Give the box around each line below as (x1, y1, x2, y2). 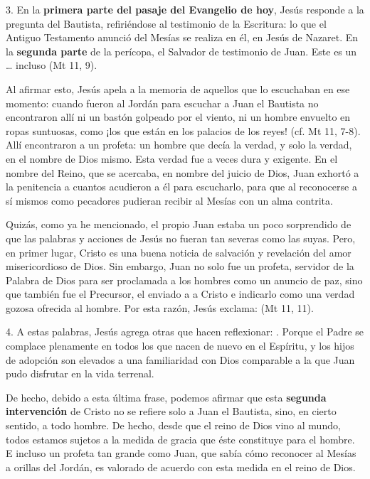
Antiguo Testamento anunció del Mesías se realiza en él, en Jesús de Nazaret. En (6, 30, 359, 45)
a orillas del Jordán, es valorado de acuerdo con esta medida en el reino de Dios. (6, 459, 356, 474)
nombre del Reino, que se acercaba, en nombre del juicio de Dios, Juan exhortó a (6, 165, 359, 180)
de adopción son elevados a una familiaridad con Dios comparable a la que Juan (6, 352, 355, 367)
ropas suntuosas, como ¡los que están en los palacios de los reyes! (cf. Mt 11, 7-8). (6, 123, 361, 138)
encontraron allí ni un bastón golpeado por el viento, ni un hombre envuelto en (6, 109, 351, 124)
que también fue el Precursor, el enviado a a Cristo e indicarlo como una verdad (6, 286, 355, 301)
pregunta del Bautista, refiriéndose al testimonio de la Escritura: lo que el (6, 16, 327, 31)
